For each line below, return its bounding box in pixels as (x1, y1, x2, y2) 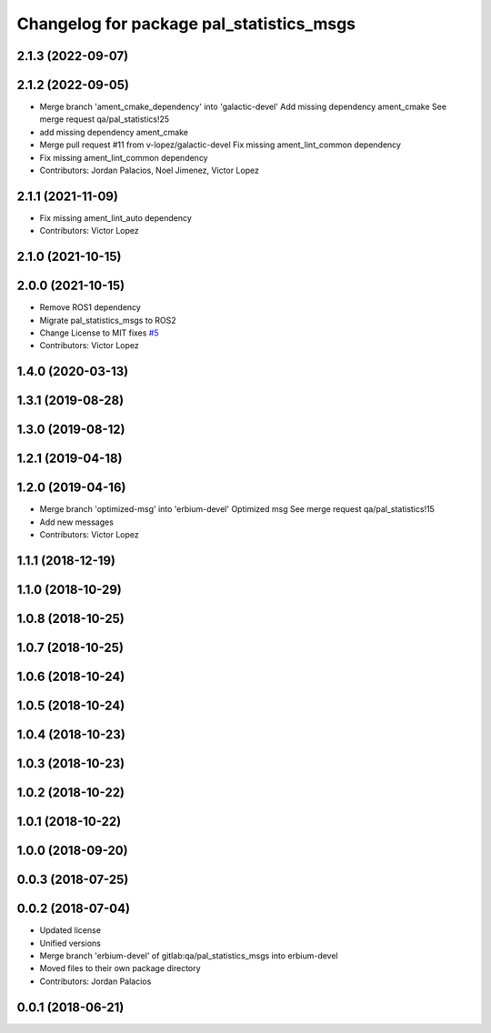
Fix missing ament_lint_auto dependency (39, 212, 193, 223)
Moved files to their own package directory (39, 963, 201, 974)
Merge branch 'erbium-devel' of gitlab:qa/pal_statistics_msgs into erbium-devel (39, 950, 338, 961)
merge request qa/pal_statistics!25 (39, 114, 170, 125)
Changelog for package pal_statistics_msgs (16, 14, 356, 34)
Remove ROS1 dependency (39, 302, 141, 313)
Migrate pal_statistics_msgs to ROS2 (39, 315, 176, 326)
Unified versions (39, 938, 102, 948)
